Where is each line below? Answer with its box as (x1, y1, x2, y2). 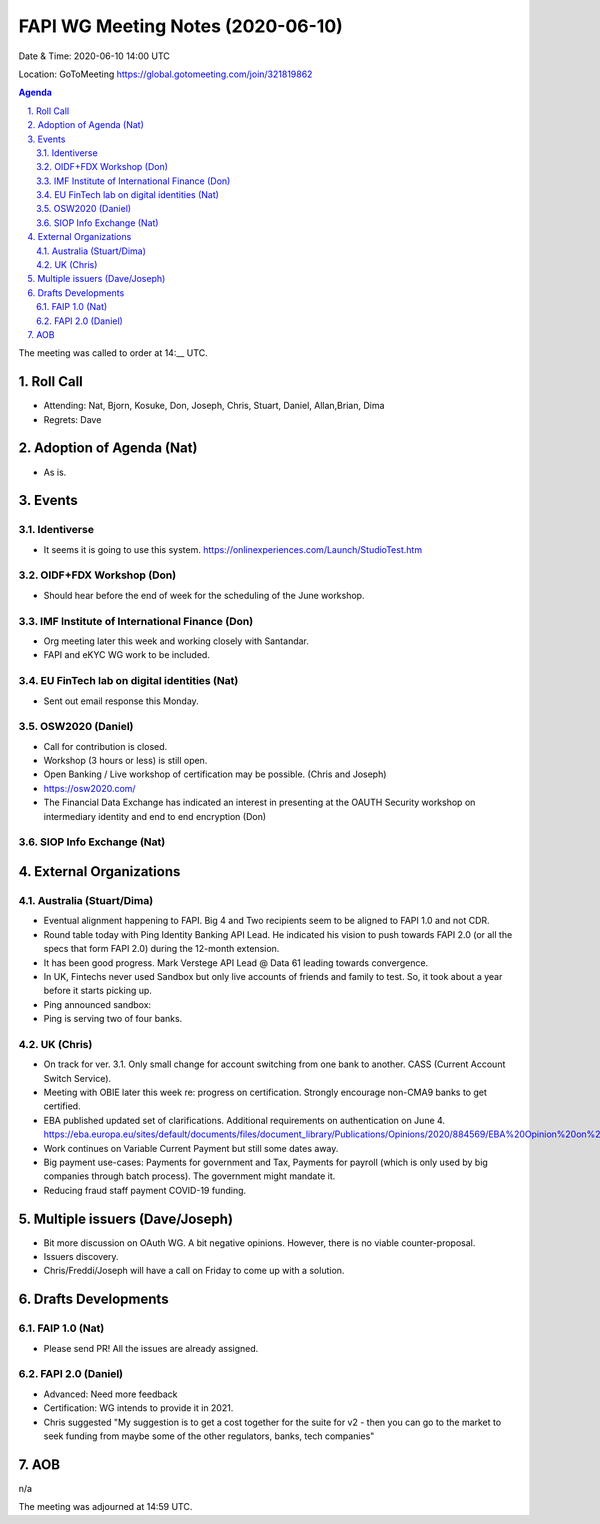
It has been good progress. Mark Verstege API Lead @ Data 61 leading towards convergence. (43, 956, 429, 969)
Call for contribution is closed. (43, 740, 168, 752)
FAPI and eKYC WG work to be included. (43, 649, 210, 661)
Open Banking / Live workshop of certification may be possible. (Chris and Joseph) (43, 768, 387, 780)
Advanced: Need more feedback (43, 1388, 179, 1400)
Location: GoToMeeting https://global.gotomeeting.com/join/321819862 (18, 68, 313, 80)
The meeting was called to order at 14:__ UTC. (18, 347, 209, 359)
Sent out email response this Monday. (43, 695, 199, 707)
